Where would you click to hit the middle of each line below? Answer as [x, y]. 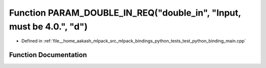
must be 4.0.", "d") [49, 26]
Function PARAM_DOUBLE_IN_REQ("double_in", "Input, [125, 13]
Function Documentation [48, 55]
